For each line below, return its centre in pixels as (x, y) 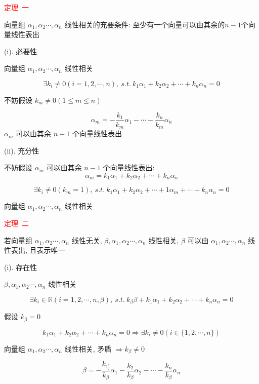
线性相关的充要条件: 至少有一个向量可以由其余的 (145, 24)
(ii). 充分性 (22, 150)
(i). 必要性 (21, 51)
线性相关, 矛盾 (88, 348)
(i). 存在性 (21, 267)
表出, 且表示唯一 (38, 250)
